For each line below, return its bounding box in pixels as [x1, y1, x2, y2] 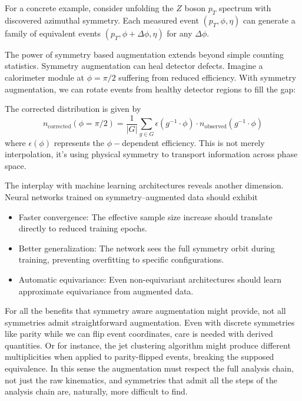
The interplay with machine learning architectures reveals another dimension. [5, 179, 284, 191]
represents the [54, 136, 105, 148]
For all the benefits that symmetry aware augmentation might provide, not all [5, 304, 286, 317]
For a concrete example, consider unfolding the [5, 2, 174, 14]
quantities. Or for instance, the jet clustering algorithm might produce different [5, 339, 291, 351]
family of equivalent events [5, 26, 101, 39]
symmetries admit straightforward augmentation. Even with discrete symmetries [5, 316, 295, 328]
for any [167, 26, 193, 39]
